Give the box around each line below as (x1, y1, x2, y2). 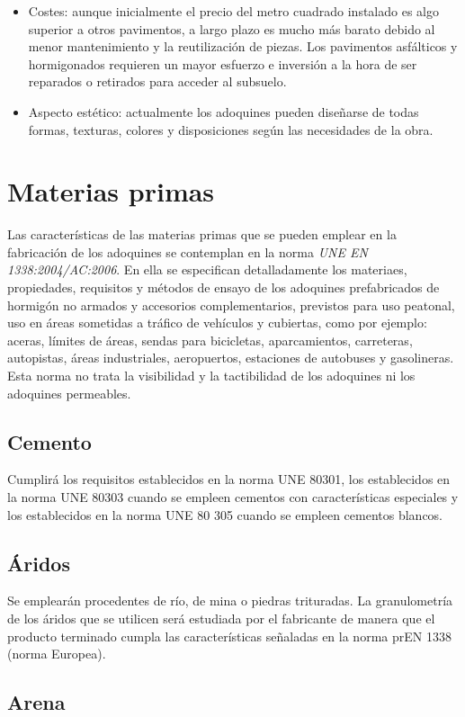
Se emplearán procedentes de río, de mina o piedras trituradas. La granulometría (7, 591, 453, 610)
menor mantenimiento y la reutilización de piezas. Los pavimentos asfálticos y (28, 37, 458, 56)
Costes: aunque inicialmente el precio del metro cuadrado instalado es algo (28, 2, 439, 20)
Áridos (7, 549, 70, 577)
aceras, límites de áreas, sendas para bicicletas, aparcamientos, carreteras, (7, 330, 413, 349)
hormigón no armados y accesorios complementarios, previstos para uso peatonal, (7, 295, 455, 314)
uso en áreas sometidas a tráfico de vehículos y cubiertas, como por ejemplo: (7, 313, 427, 332)
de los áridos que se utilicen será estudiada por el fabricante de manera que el (7, 609, 435, 627)
